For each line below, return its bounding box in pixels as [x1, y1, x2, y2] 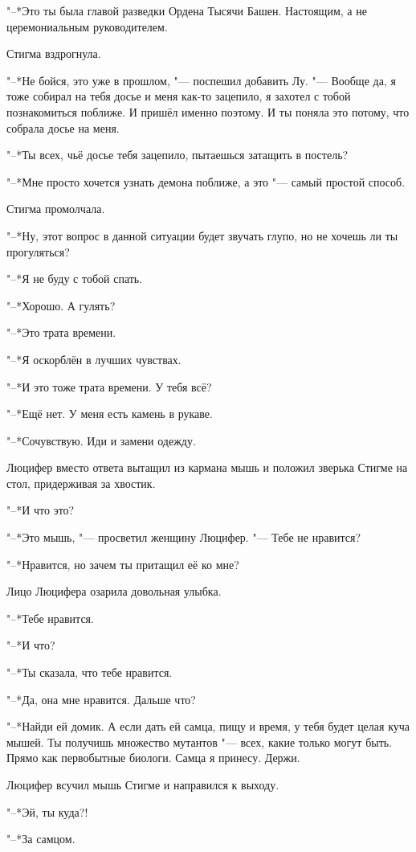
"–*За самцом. [6, 830, 75, 847]
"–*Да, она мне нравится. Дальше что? [6, 690, 196, 707]
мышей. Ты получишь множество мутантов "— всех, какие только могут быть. [6, 733, 393, 750]
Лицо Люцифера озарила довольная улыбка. [6, 583, 222, 600]
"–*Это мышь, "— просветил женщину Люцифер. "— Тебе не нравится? [6, 529, 361, 546]
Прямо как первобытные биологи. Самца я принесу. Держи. [6, 749, 300, 766]
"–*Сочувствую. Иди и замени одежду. [6, 432, 196, 449]
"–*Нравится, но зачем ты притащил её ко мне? [6, 555, 239, 572]
